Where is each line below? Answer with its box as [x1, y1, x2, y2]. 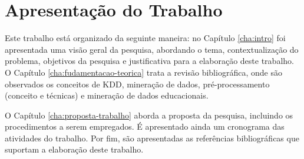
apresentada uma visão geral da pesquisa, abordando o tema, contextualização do [5, 43, 299, 55]
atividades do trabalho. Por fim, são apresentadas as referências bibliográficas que [5, 131, 299, 144]
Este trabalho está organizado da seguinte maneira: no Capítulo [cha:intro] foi [5, 32, 286, 44]
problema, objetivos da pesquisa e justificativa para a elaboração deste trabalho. [5, 55, 294, 67]
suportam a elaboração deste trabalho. [5, 143, 144, 155]
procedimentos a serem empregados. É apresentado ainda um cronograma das [5, 120, 285, 133]
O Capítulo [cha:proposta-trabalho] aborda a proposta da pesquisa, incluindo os [5, 109, 293, 121]
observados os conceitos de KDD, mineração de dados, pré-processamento [5, 77, 270, 90]
